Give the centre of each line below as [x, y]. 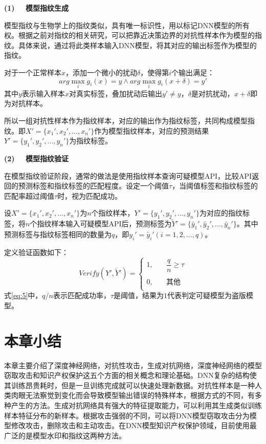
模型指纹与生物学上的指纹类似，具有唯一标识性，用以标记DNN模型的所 [123, 25]
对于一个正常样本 [33, 72]
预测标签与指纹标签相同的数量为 [58, 234]
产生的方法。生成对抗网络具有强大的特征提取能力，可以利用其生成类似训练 [136, 405]
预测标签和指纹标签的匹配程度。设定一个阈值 [93, 186]
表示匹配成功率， [82, 295]
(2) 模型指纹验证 [37, 158]
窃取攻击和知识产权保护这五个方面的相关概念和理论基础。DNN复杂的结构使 [130, 375]
